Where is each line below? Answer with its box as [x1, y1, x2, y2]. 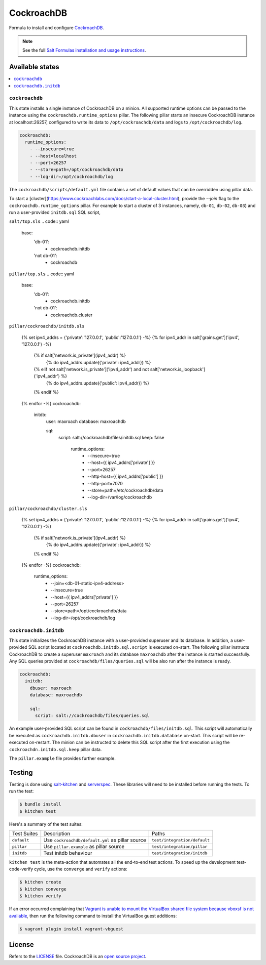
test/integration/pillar [152, 844, 208, 849]
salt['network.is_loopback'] [150, 366, 205, 373]
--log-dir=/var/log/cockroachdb [87, 494, 152, 500]
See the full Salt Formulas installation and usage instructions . [22, 47, 146, 53]
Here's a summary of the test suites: [9, 821, 83, 827]
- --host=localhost [30, 153, 77, 159]
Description [43, 830, 70, 837]
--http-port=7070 [87, 480, 123, 486]
